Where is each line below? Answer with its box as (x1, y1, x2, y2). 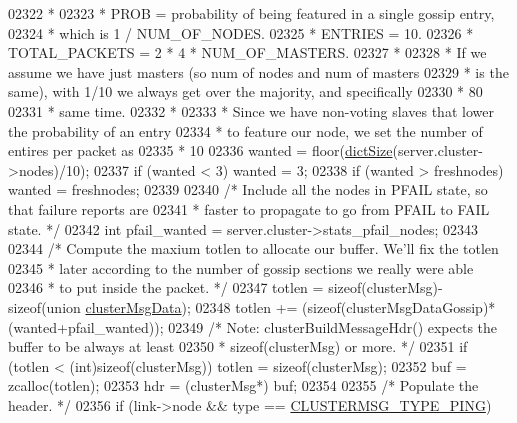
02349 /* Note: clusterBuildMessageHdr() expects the (168, 316, 498, 337)
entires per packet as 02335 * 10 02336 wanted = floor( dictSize (8, 140, 393, 161)
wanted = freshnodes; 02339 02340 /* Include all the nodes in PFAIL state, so (8, 179, 488, 200)
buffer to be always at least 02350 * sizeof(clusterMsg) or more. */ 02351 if (8, 336, 468, 357)
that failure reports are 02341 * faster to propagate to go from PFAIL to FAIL (8, 198, 490, 219)
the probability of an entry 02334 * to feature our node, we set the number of (8, 120, 483, 141)
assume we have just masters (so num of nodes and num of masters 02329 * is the (8, 61, 509, 82)
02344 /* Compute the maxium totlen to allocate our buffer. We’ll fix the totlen (8, 238, 499, 259)
